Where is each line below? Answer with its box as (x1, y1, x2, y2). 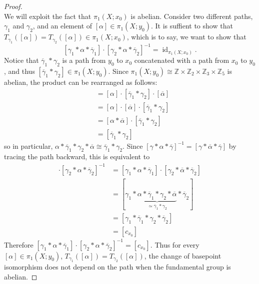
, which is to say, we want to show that (126, 31, 246, 42)
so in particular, (4, 140, 53, 151)
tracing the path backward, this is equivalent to (4, 151, 150, 162)
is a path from (62, 55, 106, 65)
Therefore (4, 239, 33, 250)
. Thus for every (150, 239, 199, 250)
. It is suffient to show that (150, 20, 233, 31)
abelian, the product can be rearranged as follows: (4, 76, 157, 87)
